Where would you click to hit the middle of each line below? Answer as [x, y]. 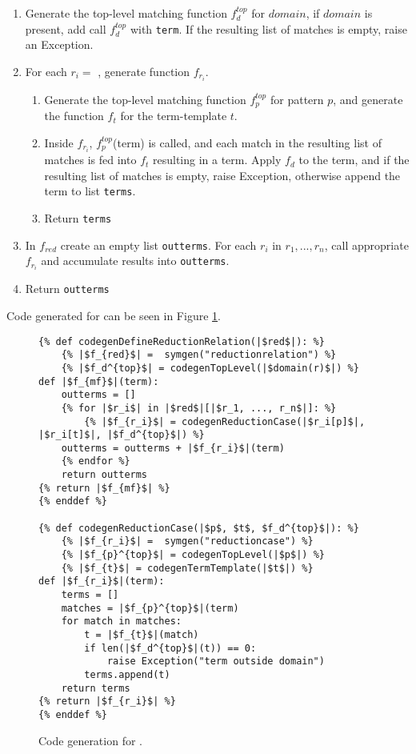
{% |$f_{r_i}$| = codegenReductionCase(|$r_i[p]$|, [225, 421]
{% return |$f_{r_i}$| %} [107, 702]
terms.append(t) [127, 674]
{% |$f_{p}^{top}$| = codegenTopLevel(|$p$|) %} [193, 555]
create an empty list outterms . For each [158, 245]
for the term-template [174, 116]
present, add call [66, 28]
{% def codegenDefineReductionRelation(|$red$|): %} [182, 341]
